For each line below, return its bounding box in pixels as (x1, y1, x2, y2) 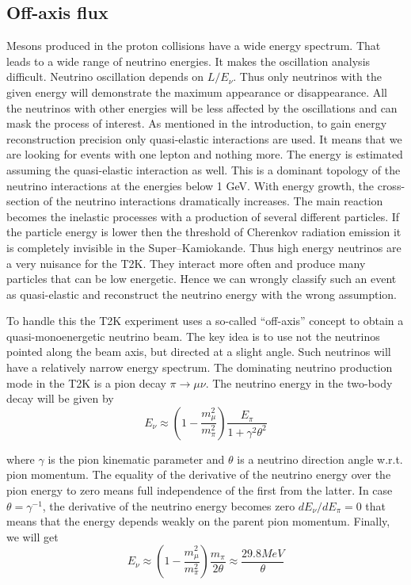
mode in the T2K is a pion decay (6, 374, 166, 391)
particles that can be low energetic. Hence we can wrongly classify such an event (6, 270, 397, 287)
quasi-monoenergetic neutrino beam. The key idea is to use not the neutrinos (6, 327, 380, 344)
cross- (377, 177, 405, 193)
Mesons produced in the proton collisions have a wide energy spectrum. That (6, 37, 381, 54)
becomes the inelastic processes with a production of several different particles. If (6, 208, 400, 224)
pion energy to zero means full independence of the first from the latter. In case (6, 482, 393, 499)
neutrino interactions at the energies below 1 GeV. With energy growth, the (6, 177, 375, 193)
